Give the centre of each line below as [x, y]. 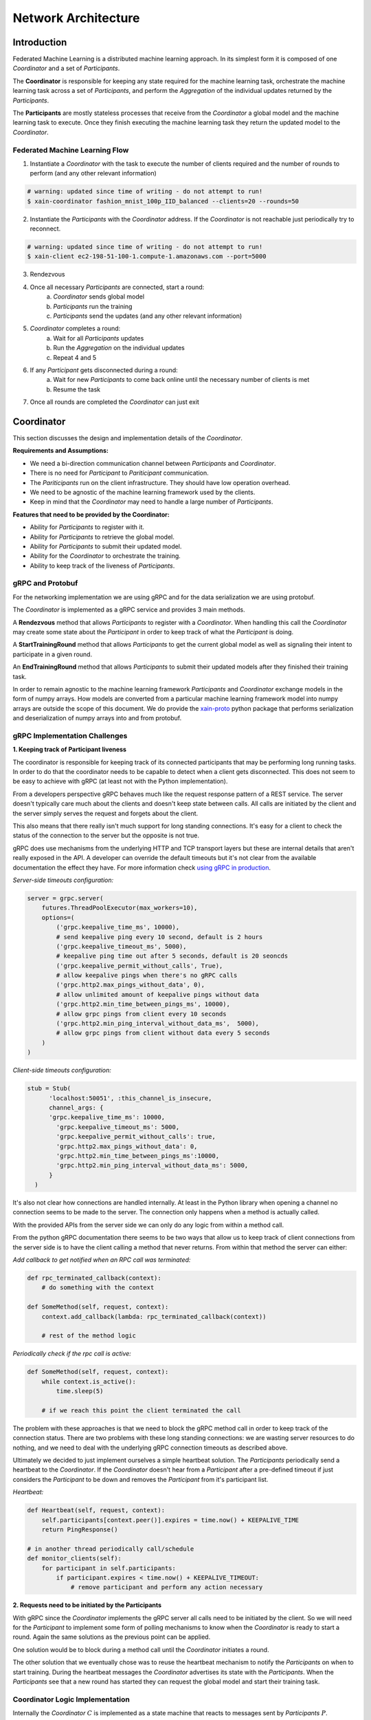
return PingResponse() [80, 1529]
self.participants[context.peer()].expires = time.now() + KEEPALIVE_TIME [170, 1520]
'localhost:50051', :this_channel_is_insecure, [131, 1098]
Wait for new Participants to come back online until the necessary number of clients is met [181, 380]
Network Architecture [76, 18]
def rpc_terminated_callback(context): [94, 1278]
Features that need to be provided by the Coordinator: [91, 514]
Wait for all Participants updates [99, 338]
